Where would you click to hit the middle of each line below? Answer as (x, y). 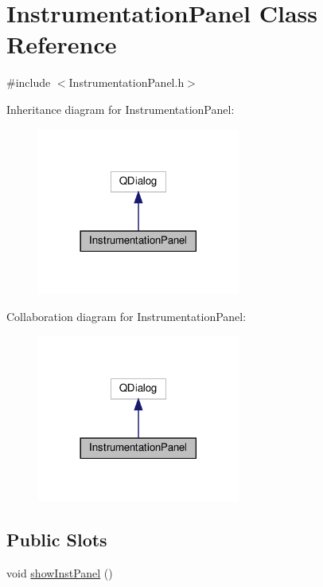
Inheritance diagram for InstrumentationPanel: (121, 109)
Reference (62, 44)
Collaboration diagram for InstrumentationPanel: (126, 316)
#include (29, 82)
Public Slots (57, 540)
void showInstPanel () (60, 573)
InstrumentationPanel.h (126, 82)
